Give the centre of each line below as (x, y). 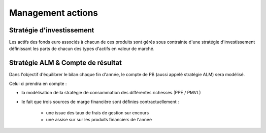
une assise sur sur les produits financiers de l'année (99, 120)
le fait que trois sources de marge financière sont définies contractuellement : (100, 102)
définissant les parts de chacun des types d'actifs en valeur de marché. (82, 49)
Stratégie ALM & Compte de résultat (66, 63)
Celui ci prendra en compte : (38, 83)
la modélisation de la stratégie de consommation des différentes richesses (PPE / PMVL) (111, 93)
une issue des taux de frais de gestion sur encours (98, 112)
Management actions (53, 13)
